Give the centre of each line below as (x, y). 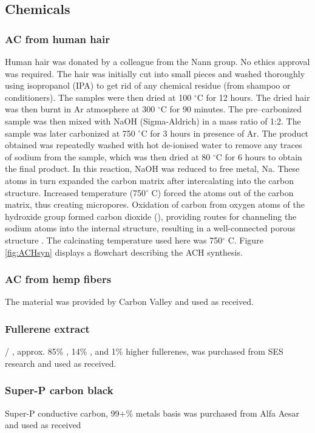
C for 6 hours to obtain (259, 156)
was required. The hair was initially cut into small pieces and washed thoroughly (155, 73)
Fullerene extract (47, 328)
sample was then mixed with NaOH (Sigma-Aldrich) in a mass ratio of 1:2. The (153, 121)
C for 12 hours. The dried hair (253, 97)
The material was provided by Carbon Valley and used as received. (129, 302)
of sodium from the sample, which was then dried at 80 (108, 156)
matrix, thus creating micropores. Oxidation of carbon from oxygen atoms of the (155, 204)
